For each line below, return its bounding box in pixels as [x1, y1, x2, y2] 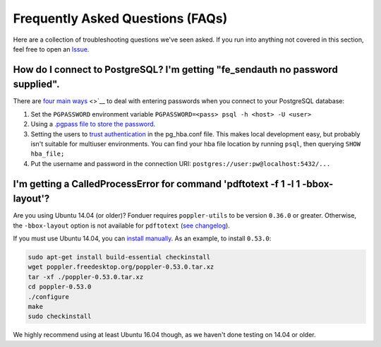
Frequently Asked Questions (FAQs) [13, 11, 228, 26]
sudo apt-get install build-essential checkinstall [28, 253, 211, 261]
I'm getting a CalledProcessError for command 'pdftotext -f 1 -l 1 [13, 177, 301, 190]
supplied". [13, 78, 60, 90]
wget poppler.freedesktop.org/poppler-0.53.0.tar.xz [28, 263, 214, 271]
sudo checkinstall [28, 312, 92, 321]
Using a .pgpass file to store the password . [30, 120, 156, 129]
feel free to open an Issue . [13, 45, 90, 53]
